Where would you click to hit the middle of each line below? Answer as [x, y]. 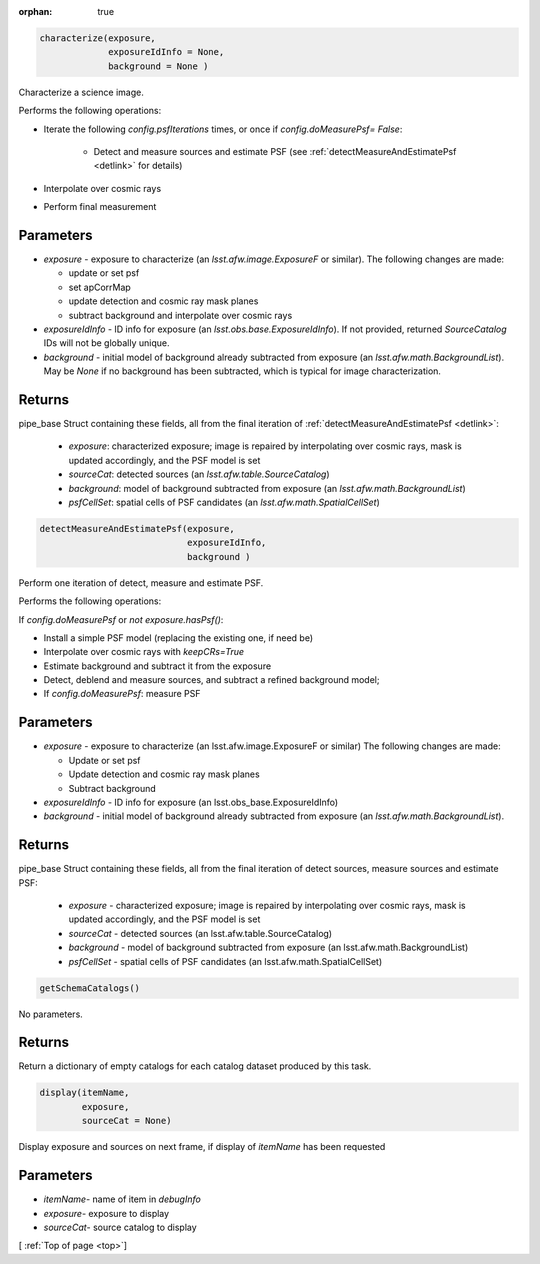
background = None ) [158, 66]
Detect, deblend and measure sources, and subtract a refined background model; [211, 680]
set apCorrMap [100, 287]
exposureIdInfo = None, [166, 52]
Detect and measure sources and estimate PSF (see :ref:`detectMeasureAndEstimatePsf [275, 151]
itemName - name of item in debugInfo [122, 1199]
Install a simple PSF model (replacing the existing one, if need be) [178, 637]
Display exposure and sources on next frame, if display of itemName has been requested [202, 1147]
